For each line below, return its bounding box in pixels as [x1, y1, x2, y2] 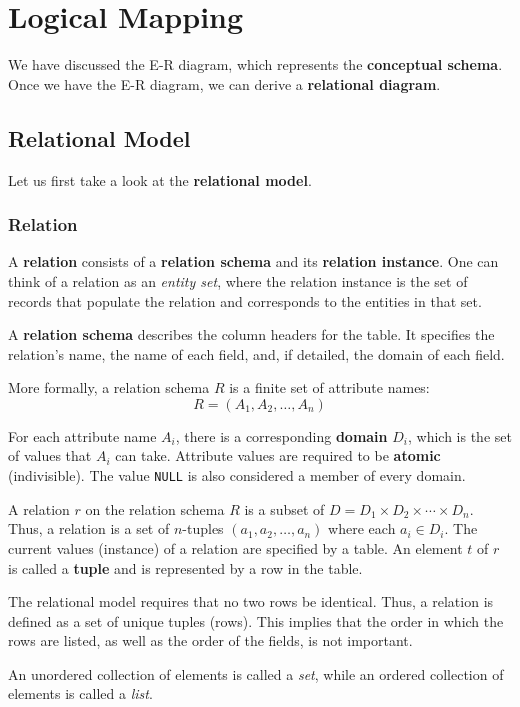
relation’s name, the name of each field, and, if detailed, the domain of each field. [8, 343, 505, 364]
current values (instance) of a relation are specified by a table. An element [8, 537, 463, 558]
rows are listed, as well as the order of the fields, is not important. [8, 630, 413, 651]
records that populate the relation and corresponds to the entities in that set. [8, 290, 482, 311]
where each [328, 518, 396, 539]
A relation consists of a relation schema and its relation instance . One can [8, 251, 499, 272]
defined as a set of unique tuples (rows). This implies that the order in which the [8, 610, 504, 631]
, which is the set [407, 425, 512, 446]
